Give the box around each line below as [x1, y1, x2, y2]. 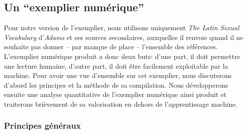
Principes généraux [4, 119, 81, 132]
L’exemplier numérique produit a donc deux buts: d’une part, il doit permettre [4, 51, 240, 61]
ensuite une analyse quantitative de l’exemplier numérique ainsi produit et [4, 89, 226, 99]
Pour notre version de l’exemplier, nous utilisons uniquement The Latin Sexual [4, 22, 240, 33]
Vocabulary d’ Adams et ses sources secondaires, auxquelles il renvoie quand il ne [4, 32, 243, 42]
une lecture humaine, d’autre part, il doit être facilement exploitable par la [4, 60, 228, 71]
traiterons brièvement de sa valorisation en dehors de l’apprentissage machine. [4, 98, 238, 109]
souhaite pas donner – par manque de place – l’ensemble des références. [4, 41, 218, 52]
